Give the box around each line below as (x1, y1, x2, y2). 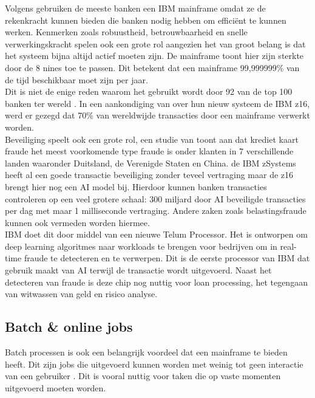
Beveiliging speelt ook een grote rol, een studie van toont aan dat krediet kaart (5, 132, 299, 145)
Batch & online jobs (5, 317, 133, 336)
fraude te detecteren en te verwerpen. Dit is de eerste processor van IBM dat (24, 252, 310, 264)
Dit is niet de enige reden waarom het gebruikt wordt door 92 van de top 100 (5, 85, 293, 98)
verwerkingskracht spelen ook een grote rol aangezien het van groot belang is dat (5, 37, 306, 50)
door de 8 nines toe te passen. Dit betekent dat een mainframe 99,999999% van (5, 61, 300, 74)
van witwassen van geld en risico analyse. (5, 287, 158, 300)
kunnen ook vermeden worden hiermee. (5, 216, 150, 228)
